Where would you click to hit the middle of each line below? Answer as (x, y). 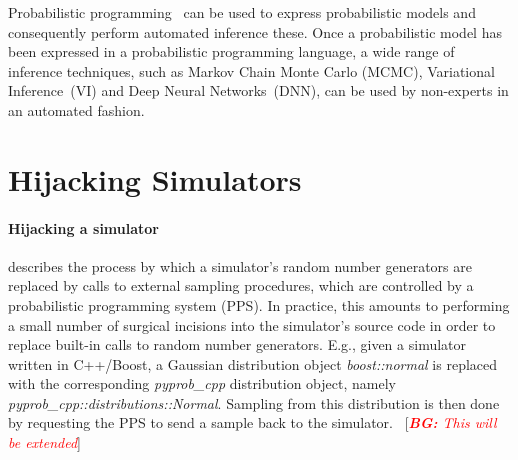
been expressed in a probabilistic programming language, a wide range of (231, 51)
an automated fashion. (76, 109)
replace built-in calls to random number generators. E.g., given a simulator (237, 344)
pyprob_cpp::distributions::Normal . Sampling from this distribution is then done (254, 402)
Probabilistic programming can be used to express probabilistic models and (242, 12)
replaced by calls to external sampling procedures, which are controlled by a (241, 285)
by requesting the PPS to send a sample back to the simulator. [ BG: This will (252, 422)
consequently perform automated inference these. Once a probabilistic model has (255, 31)
